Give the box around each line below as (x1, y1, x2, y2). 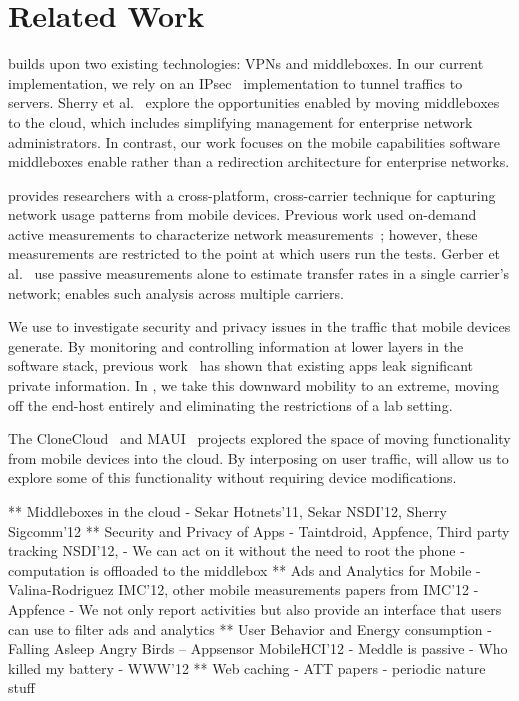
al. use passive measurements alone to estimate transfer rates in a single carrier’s (8, 263, 510, 284)
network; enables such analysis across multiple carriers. (8, 282, 344, 303)
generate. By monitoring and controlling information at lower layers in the (8, 335, 464, 356)
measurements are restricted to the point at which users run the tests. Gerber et (8, 243, 501, 264)
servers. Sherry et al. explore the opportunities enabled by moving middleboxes (8, 92, 500, 113)
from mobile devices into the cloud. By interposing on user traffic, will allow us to (8, 447, 509, 468)
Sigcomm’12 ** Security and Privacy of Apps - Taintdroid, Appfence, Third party (8, 520, 510, 541)
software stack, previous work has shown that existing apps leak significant (8, 355, 474, 376)
